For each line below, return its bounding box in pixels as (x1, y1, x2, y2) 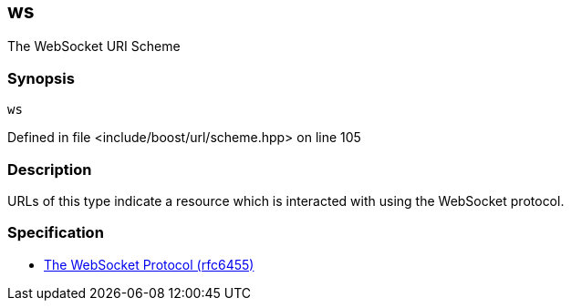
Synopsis (7, 68, 75, 87)
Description (7, 159, 92, 179)
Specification (7, 223, 104, 242)
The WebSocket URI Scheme (7, 38, 181, 55)
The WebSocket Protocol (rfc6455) (44, 256, 254, 272)
